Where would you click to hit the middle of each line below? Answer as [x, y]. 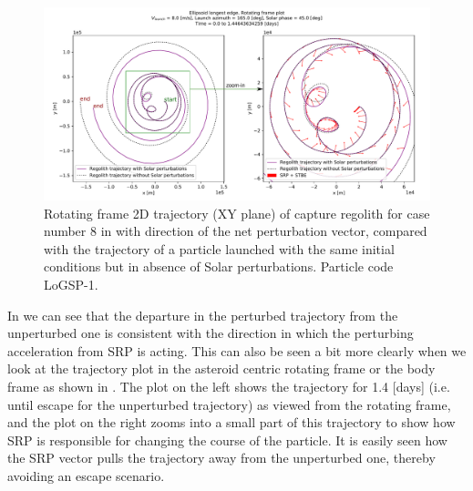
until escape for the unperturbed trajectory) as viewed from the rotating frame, [229, 404]
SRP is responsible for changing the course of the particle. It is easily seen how [227, 440]
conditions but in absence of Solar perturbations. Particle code [219, 266]
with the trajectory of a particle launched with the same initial [219, 248]
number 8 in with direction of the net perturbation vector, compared [236, 231]
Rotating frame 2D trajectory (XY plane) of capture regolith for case [237, 213]
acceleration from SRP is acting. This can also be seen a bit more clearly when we [237, 350]
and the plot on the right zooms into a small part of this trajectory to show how [231, 422]
